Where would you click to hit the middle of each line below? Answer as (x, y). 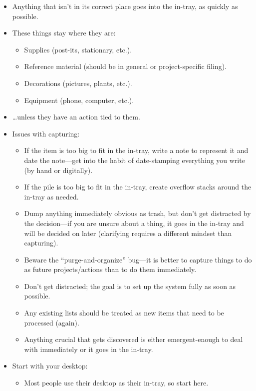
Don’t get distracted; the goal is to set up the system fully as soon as (130, 286)
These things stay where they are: (64, 33)
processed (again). (52, 322)
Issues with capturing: (46, 133)
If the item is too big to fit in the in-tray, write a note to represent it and (136, 150)
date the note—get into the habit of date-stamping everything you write (134, 160)
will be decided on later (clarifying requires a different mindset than (128, 233)
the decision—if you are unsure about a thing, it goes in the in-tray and (134, 223)
